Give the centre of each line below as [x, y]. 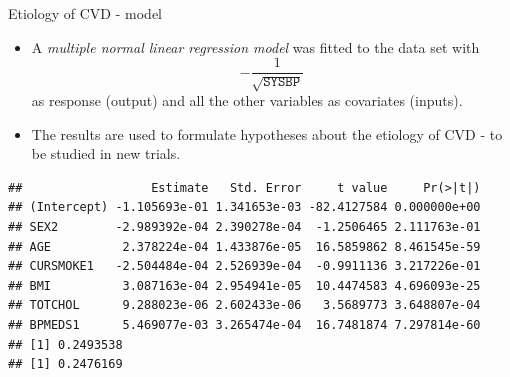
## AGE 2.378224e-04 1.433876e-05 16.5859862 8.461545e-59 [244, 246]
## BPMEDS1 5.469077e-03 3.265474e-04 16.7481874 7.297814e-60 [244, 324]
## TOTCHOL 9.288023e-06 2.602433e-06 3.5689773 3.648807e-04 [244, 305]
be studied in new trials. [106, 153]
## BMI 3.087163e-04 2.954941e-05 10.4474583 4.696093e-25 [244, 285]
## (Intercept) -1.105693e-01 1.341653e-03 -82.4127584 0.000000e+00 [244, 207]
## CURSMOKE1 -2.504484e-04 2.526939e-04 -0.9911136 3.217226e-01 [244, 266]
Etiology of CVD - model [85, 13]
